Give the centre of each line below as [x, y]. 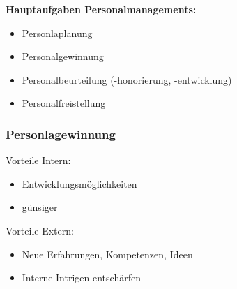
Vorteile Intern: [38, 160]
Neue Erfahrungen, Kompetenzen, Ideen [107, 254]
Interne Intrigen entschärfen [81, 277]
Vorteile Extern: [40, 230]
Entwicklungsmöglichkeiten [79, 183]
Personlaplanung [57, 32]
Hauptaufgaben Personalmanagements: [101, 9]
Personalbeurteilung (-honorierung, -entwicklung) [127, 79]
